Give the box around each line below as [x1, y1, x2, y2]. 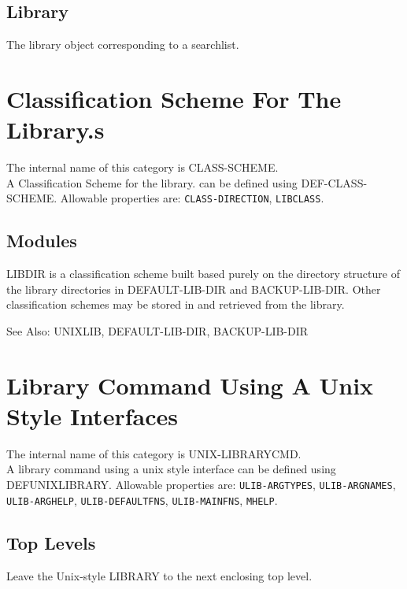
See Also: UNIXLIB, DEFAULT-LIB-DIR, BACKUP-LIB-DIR [6, 322, 309, 339]
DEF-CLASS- [301, 174, 368, 191]
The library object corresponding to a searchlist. [6, 36, 239, 53]
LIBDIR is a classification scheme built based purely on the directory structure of [6, 265, 400, 282]
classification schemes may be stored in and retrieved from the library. [6, 296, 345, 313]
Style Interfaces [6, 399, 178, 432]
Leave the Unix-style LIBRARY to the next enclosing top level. [6, 567, 313, 583]
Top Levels [6, 530, 96, 554]
